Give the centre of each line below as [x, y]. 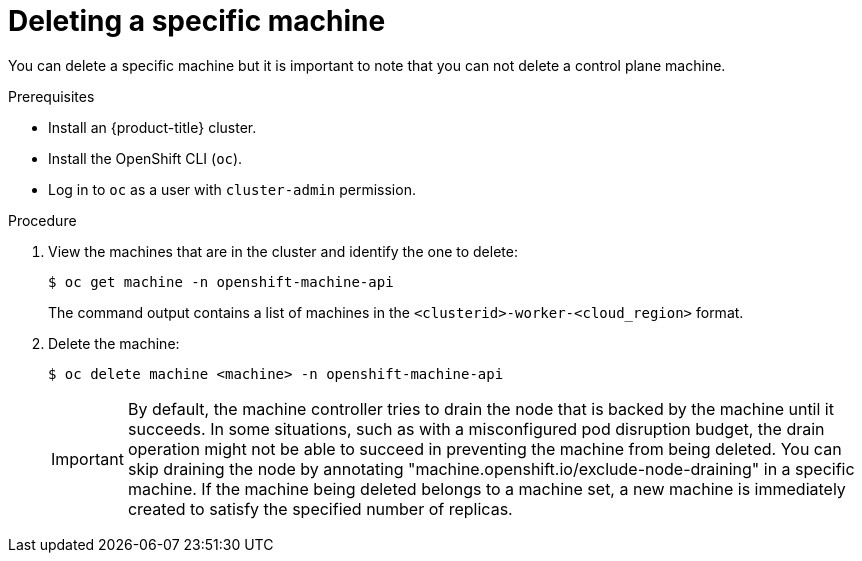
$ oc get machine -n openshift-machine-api [221, 281]
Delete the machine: [114, 343]
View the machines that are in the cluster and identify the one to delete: [283, 251]
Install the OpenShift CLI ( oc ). [145, 158]
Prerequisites [51, 96]
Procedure [42, 220]
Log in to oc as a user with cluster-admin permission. [232, 189]
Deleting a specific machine [197, 21]
